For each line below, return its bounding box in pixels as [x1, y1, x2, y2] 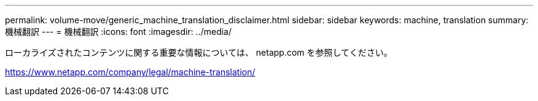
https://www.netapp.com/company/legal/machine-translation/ [5, 67, 255, 77]
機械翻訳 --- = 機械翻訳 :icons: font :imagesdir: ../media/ [5, 26, 232, 37]
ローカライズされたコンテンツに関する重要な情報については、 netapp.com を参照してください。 [5, 47, 392, 58]
